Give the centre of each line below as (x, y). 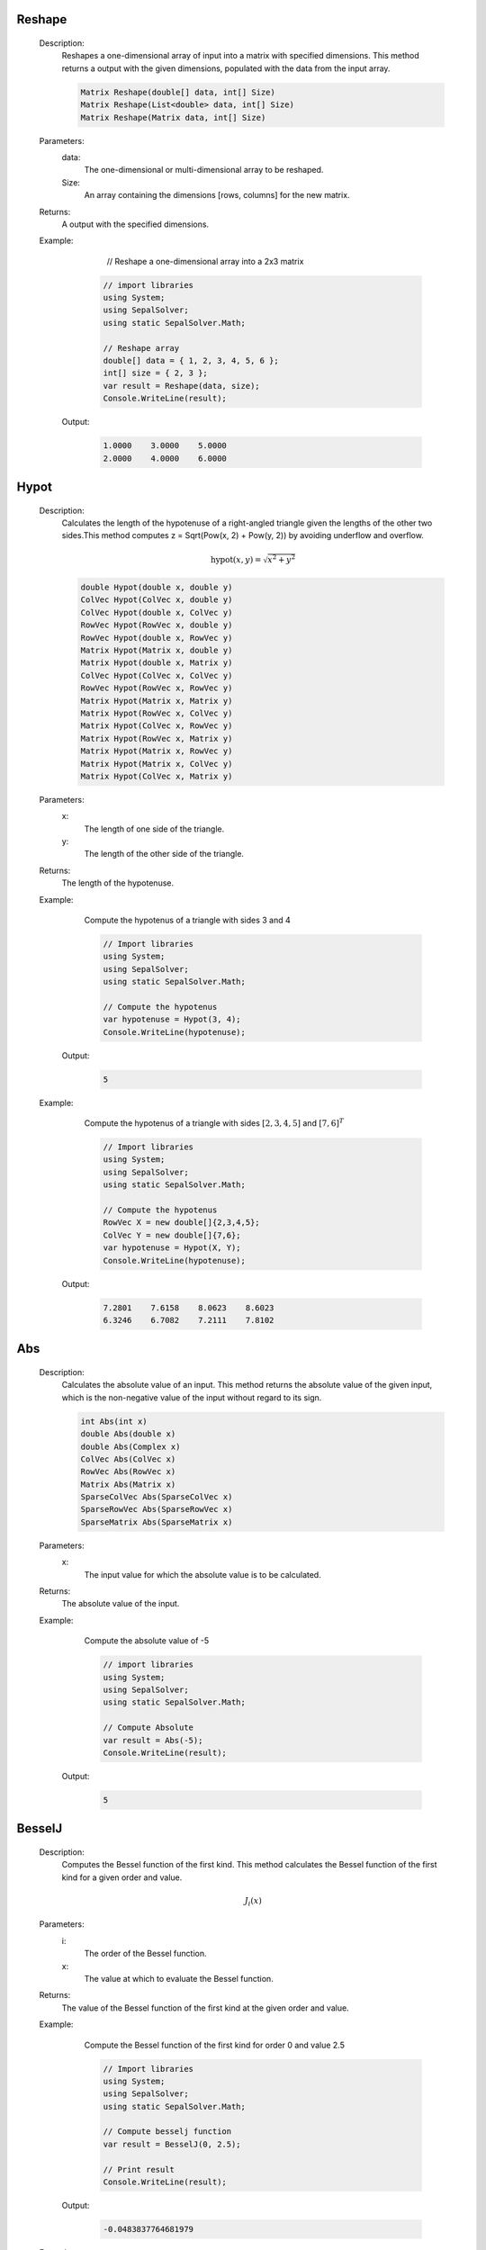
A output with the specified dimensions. (135, 224)
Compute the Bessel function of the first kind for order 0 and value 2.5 (215, 2045)
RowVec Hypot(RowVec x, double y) (157, 625)
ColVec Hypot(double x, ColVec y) (157, 612)
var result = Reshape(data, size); (181, 386)
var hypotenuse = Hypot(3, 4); (172, 1020)
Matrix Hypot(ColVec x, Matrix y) (157, 776)
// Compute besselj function (167, 2132)
